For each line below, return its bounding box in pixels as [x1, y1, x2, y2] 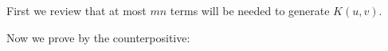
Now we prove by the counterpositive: [6, 29, 190, 45]
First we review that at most [6, 2, 147, 18]
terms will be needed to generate [170, 2, 330, 18]
